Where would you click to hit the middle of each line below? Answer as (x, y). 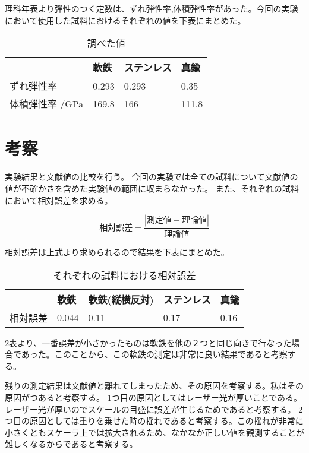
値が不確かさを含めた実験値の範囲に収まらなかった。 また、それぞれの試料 (152, 188)
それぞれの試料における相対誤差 (124, 275)
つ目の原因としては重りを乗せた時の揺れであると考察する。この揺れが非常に (154, 421)
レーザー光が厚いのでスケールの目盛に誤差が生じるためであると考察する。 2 (154, 409)
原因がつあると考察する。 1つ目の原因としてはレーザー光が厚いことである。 (154, 397)
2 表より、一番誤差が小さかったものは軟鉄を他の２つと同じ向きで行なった (148, 342)
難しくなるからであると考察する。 (71, 444)
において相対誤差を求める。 (59, 200)
